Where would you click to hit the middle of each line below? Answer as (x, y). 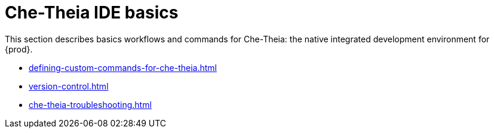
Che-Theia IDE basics (92, 13)
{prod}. (19, 49)
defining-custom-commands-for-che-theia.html (123, 67)
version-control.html (69, 86)
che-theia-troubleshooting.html (90, 104)
